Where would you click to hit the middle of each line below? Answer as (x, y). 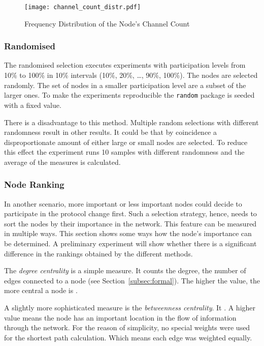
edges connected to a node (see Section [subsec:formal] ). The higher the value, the (132, 280)
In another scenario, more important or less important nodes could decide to (123, 203)
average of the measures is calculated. (62, 162)
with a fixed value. (33, 105)
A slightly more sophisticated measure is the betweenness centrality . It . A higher (130, 308)
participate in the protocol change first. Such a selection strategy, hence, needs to (130, 213)
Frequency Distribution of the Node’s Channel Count (107, 23)
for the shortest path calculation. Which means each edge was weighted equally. (128, 337)
